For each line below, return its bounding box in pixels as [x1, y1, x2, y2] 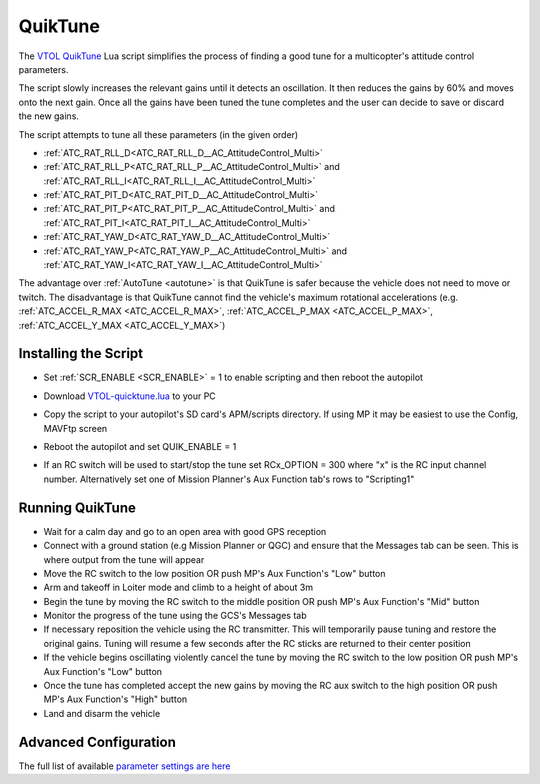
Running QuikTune [18, 499, 137, 516]
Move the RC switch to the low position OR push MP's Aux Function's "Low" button [43, 567, 386, 579]
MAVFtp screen [43, 422, 108, 434]
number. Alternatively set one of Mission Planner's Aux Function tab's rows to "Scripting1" [43, 473, 415, 485]
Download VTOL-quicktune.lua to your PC [43, 390, 217, 402]
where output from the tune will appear [43, 553, 205, 565]
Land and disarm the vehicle [43, 707, 161, 719]
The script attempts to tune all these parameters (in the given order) [18, 128, 299, 140]
